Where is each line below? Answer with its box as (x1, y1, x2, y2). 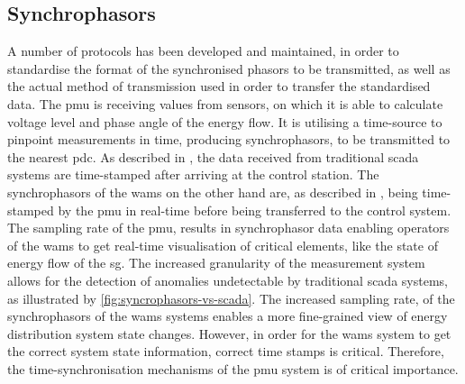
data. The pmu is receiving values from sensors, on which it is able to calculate (7, 94, 443, 113)
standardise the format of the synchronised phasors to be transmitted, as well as (7, 59, 451, 78)
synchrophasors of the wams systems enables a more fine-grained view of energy (7, 306, 448, 325)
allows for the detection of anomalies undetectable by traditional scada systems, (7, 270, 448, 289)
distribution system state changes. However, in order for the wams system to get (7, 324, 451, 343)
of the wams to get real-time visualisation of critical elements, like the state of (7, 235, 438, 254)
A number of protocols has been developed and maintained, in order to (7, 41, 399, 60)
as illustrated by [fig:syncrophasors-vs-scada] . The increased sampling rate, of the (7, 288, 455, 307)
